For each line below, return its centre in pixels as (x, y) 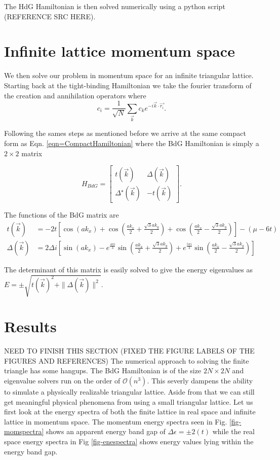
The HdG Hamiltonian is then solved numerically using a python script (115, 6)
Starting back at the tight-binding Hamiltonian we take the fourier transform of (128, 85)
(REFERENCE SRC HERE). (50, 16)
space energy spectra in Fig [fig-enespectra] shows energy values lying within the (129, 441)
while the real (233, 431)
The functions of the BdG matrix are (62, 215)
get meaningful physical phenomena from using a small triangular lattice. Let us (129, 401)
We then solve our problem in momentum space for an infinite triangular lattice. (129, 75)
